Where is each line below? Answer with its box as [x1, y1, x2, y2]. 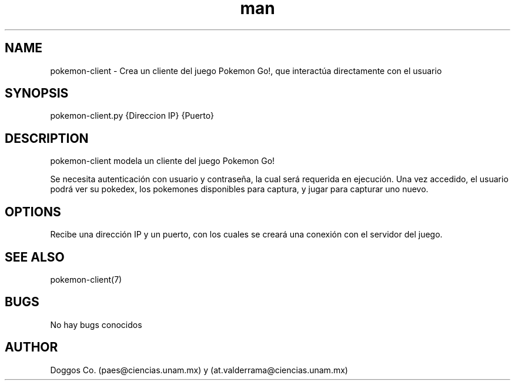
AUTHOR [5, 340, 58, 355]
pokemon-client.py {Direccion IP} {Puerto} [50, 111, 215, 121]
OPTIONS [5, 204, 61, 219]
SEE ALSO [5, 249, 65, 265]
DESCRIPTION [5, 130, 89, 146]
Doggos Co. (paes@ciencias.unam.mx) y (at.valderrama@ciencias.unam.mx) [50, 364, 348, 375]
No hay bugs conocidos [50, 319, 142, 330]
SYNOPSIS [5, 86, 69, 101]
